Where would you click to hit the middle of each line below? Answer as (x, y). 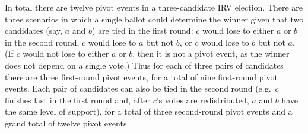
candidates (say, (34, 30)
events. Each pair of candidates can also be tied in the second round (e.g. (138, 88)
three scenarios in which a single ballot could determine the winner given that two (154, 19)
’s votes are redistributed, (203, 100)
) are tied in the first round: (142, 30)
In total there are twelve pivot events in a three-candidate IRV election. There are (154, 7)
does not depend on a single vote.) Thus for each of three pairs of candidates (144, 65)
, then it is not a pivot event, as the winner (211, 53)
